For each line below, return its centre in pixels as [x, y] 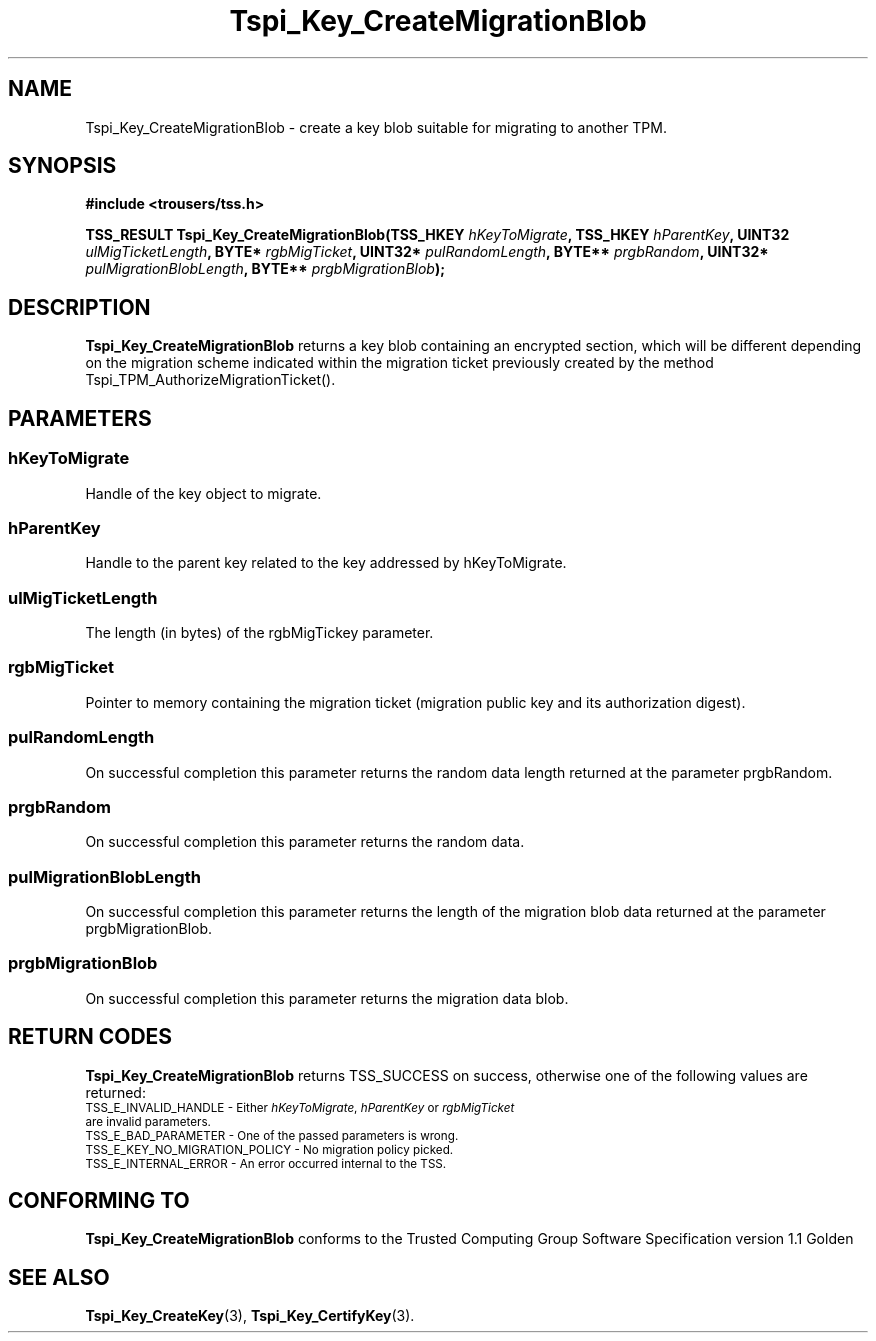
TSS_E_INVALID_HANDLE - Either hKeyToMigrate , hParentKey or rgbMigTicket [300, 1107]
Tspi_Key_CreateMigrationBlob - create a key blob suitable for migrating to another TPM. [376, 127]
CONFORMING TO [99, 1201]
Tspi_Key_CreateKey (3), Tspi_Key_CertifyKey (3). [250, 1316]
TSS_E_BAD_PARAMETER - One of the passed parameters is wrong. [272, 1135]
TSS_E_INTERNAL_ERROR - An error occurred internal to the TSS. [266, 1163]
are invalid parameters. [148, 1121]
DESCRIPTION [79, 307]
